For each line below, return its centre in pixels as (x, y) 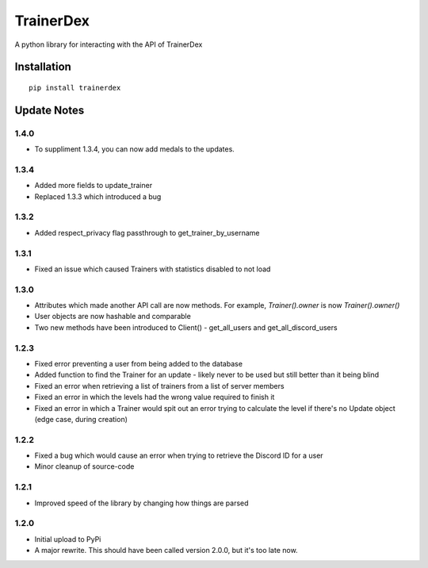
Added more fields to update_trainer (94, 186)
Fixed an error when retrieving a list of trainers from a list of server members (159, 386)
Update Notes (50, 110)
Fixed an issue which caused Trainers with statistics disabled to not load (153, 269)
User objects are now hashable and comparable (113, 317)
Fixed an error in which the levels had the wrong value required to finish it (155, 397)
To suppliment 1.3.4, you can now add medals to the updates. (135, 149)
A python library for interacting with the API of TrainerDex (109, 44)
